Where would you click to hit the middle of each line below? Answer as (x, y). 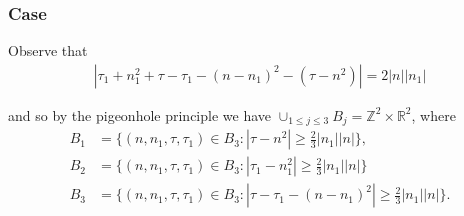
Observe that (48, 50)
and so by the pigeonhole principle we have (140, 114)
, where (433, 114)
